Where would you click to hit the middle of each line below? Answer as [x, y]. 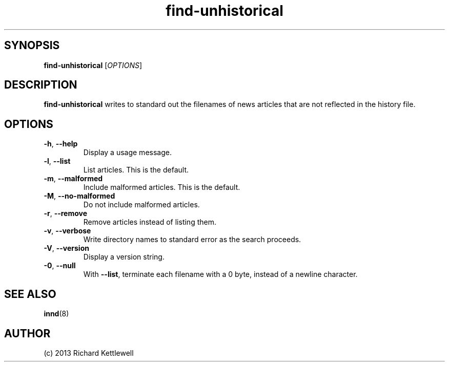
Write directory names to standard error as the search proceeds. [192, 240]
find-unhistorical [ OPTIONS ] [93, 65]
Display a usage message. [127, 153]
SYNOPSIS [32, 46]
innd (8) [56, 314]
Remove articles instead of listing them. [150, 222]
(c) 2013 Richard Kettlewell [89, 353]
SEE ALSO [30, 294]
